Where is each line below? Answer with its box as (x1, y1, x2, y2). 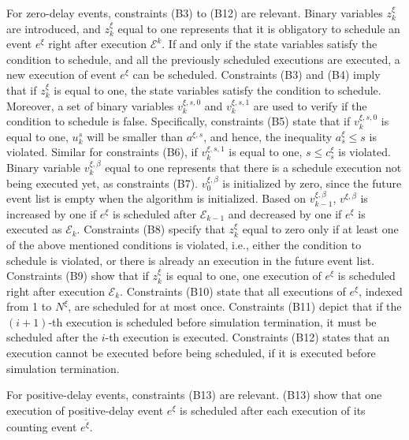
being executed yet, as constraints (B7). (6, 174, 199, 191)
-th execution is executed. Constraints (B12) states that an (105, 329, 390, 345)
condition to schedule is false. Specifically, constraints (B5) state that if (6, 113, 351, 129)
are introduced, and (6, 20, 101, 36)
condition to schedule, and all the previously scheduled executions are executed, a (6, 50, 400, 67)
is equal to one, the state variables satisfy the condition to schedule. (54, 81, 381, 98)
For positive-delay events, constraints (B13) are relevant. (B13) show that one (6, 386, 382, 403)
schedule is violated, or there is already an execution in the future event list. (6, 252, 375, 268)
